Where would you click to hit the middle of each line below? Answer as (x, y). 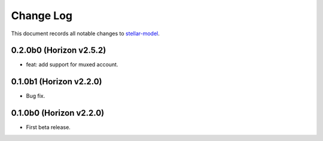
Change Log (42, 16)
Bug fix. (36, 96)
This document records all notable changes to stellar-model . (85, 33)
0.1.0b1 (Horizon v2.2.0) (57, 82)
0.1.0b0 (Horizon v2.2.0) (58, 113)
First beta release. (48, 127)
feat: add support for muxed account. (72, 65)
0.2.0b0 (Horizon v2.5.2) (59, 50)
